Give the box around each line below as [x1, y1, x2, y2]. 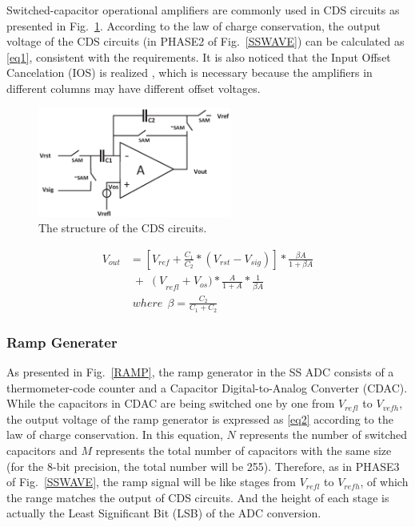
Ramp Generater [6, 332, 118, 352]
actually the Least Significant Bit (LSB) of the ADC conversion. [6, 505, 321, 521]
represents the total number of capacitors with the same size [95, 441, 392, 458]
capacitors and [6, 441, 78, 458]
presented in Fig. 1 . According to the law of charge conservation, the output [6, 17, 381, 34]
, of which [360, 473, 409, 490]
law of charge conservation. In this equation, [6, 426, 223, 443]
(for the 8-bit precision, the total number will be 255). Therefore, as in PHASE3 [6, 457, 400, 474]
